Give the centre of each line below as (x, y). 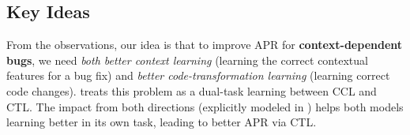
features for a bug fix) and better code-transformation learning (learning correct (198, 75)
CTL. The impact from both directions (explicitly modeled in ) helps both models (205, 106)
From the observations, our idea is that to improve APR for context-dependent (205, 45)
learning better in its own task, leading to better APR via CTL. (162, 122)
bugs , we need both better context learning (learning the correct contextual (187, 60)
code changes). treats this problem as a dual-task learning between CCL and (192, 90)
